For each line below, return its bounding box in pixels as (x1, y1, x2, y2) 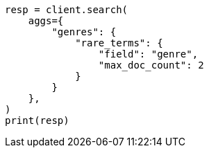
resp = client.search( (5, 4, 128, 15)
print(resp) (5, 115, 69, 126)
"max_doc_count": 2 (98, 60, 204, 71)
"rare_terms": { (75, 37, 163, 48)
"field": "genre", (98, 48, 199, 60)
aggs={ (28, 15, 64, 26)
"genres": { (51, 26, 117, 37)
